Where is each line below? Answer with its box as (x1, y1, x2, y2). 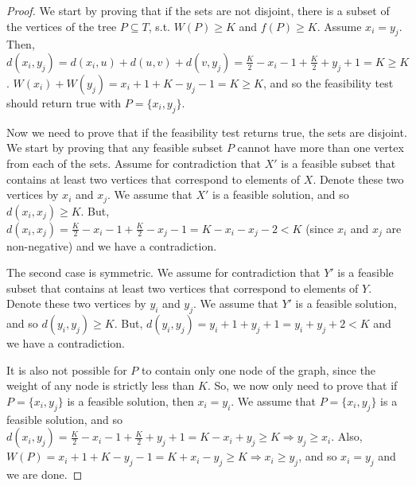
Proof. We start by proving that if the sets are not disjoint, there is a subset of (6, 2, 390, 18)
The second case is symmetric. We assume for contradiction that (6, 264, 321, 281)
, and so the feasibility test (262, 74, 394, 91)
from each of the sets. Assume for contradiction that (6, 154, 262, 171)
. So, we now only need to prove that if (207, 377, 398, 394)
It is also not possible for (6, 361, 127, 378)
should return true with (6, 94, 122, 111)
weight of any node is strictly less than (6, 377, 195, 394)
